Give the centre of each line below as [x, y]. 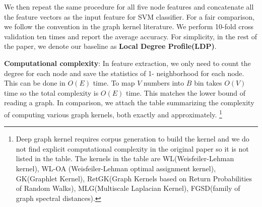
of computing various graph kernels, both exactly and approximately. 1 [113, 113]
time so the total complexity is [51, 92]
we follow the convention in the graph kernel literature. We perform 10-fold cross [129, 26]
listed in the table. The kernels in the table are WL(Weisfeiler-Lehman [125, 158]
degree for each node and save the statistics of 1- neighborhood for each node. [124, 73]
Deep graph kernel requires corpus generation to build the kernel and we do [133, 139]
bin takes [208, 83]
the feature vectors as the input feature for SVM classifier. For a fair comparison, [129, 16]
